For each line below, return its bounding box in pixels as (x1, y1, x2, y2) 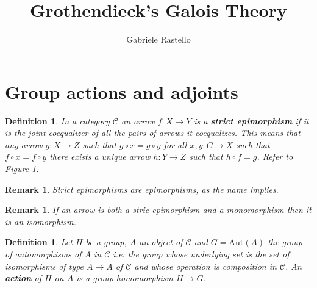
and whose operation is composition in (134, 259, 277, 272)
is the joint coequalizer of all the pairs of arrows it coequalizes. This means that (5, 126, 301, 139)
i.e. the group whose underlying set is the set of (113, 248, 290, 260)
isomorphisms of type (5, 259, 84, 272)
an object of (139, 236, 183, 248)
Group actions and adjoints (5, 79, 238, 104)
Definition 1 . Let (5, 236, 73, 248)
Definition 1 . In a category (5, 114, 110, 127)
